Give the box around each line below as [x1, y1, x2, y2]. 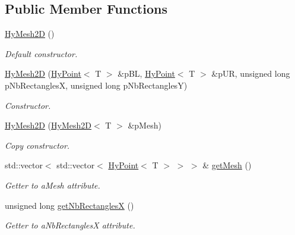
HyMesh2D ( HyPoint [5, 67, 81, 80]
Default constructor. [5, 47, 78, 59]
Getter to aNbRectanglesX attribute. [5, 219, 135, 231]
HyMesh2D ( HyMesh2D [5, 119, 92, 131]
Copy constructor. [5, 139, 70, 151]
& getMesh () [202, 159, 252, 171]
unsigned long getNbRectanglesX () [5, 199, 134, 211]
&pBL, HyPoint [118, 67, 175, 80]
